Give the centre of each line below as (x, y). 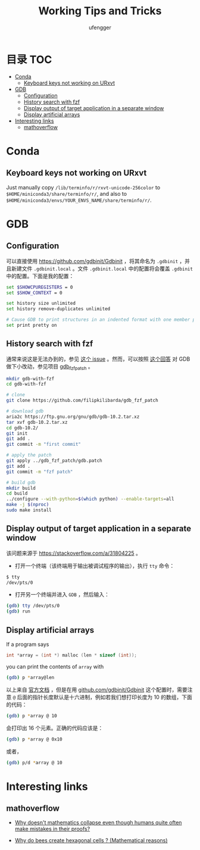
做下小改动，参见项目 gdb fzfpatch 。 (50, 367)
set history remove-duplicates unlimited (58, 309)
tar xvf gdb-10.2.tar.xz (37, 422)
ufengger (100, 27)
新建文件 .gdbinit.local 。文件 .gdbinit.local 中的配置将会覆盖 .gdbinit (102, 268)
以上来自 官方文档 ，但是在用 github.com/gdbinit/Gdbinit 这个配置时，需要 (97, 689)
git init (17, 433)
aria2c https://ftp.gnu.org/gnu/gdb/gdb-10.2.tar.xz (73, 417)
